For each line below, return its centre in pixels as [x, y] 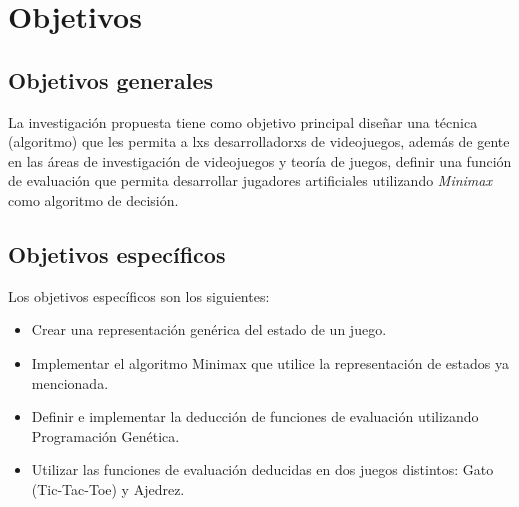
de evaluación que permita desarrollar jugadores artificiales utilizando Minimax [250, 180]
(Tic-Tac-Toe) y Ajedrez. [108, 488]
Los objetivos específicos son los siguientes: [139, 295]
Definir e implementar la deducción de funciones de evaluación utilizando [255, 416]
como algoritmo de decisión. [93, 199]
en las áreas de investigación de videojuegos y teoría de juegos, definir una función [260, 160]
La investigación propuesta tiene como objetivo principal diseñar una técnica [243, 121]
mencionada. [70, 382]
